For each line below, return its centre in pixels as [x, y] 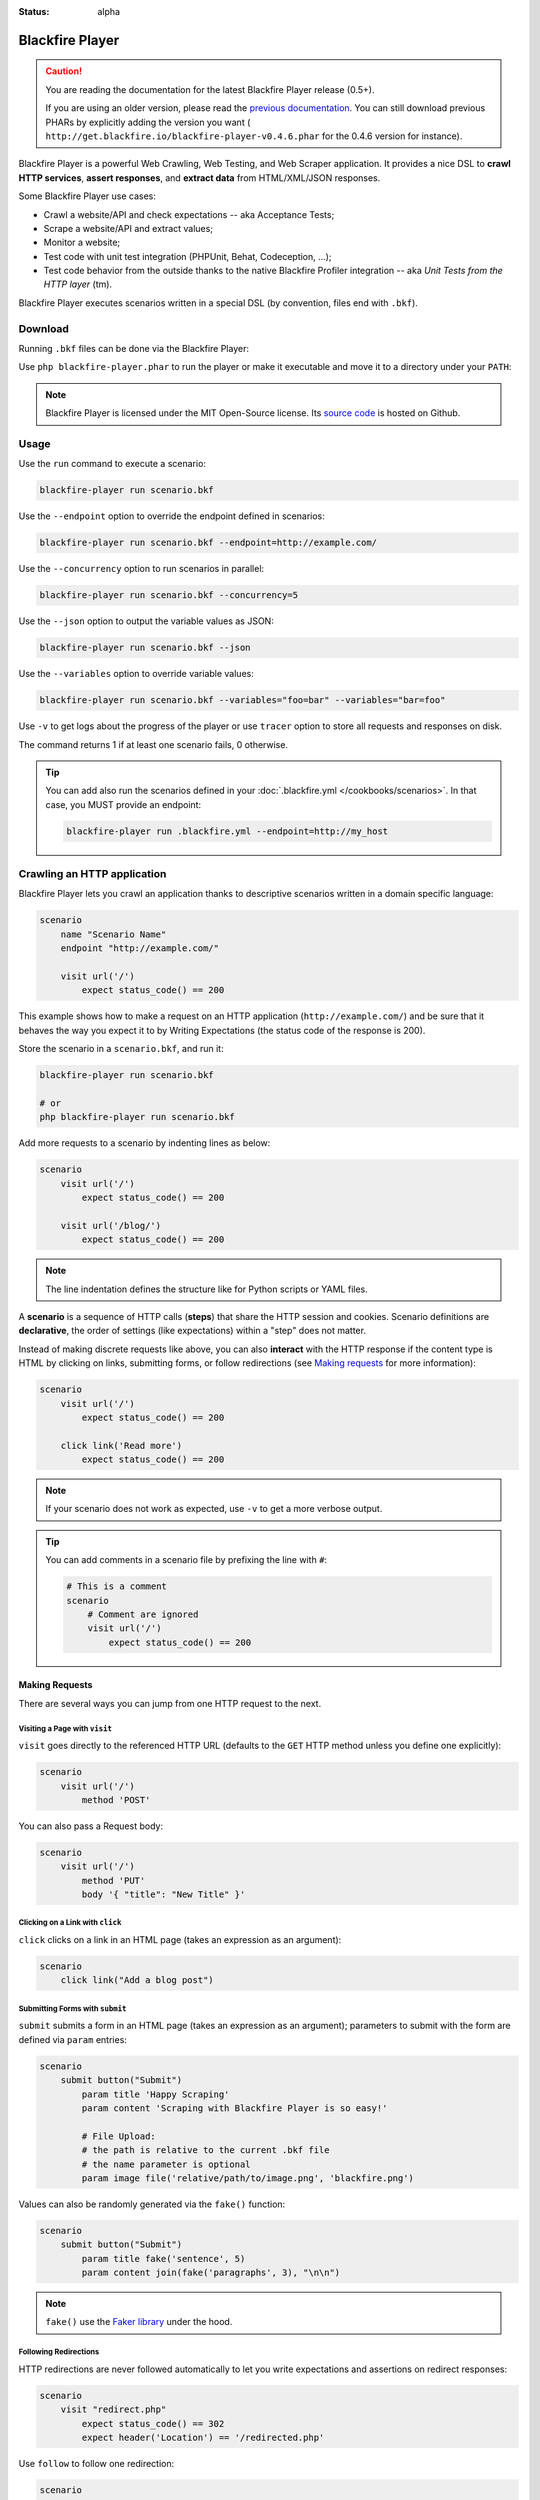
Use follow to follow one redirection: [96, 2463]
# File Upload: [119, 2136]
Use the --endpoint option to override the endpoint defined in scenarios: [171, 516]
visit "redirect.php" [113, 2409]
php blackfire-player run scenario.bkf [137, 1117]
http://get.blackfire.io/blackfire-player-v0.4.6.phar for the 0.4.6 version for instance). [254, 136]
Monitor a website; [82, 242]
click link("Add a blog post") [137, 1980]
